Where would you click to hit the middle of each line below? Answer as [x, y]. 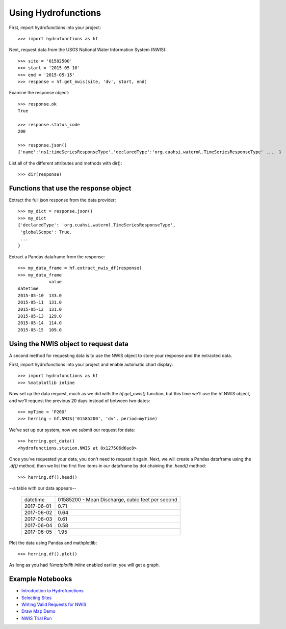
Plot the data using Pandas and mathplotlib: [53, 543]
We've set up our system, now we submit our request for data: [72, 430]
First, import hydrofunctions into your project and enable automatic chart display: [91, 365]
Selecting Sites [36, 598]
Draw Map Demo [39, 611]
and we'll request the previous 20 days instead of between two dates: [80, 401]
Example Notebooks [40, 579]
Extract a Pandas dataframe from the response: [57, 257]
